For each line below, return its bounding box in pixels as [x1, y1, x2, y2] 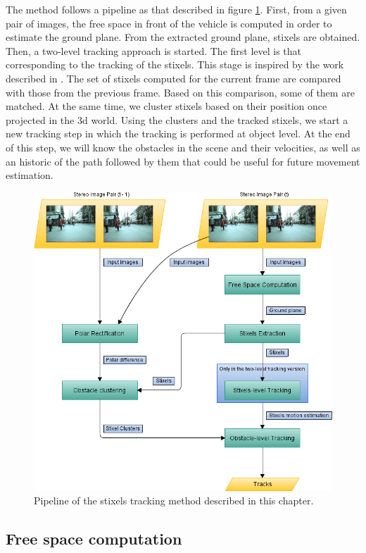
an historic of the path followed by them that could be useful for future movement [6, 154, 360, 168]
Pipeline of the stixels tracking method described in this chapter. [34, 493, 314, 508]
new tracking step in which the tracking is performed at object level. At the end [6, 126, 351, 141]
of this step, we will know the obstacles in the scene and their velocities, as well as [6, 139, 360, 154]
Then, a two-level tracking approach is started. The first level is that [6, 43, 302, 58]
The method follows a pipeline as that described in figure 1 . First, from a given [6, 2, 347, 16]
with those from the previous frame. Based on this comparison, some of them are [6, 85, 355, 99]
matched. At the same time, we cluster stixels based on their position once [6, 99, 327, 113]
